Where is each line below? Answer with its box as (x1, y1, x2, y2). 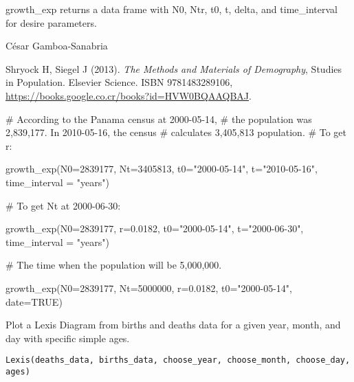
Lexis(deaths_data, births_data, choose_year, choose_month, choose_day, (5, 355, 351, 366)
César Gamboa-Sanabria (5, 38, 108, 53)
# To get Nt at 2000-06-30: (5, 198, 121, 212)
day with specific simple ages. (5, 330, 130, 345)
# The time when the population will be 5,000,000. (5, 258, 222, 272)
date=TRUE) (5, 294, 63, 308)
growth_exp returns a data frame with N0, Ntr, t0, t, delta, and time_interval (5, 2, 338, 16)
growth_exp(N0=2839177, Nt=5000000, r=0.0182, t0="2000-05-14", (5, 280, 292, 295)
